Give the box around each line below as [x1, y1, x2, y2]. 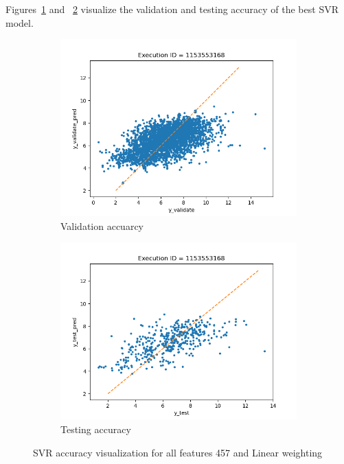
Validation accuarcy [60, 218, 144, 233]
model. [5, 15, 34, 30]
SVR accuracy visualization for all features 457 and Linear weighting [33, 445, 323, 459]
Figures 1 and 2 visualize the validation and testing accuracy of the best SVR [5, 2, 339, 16]
